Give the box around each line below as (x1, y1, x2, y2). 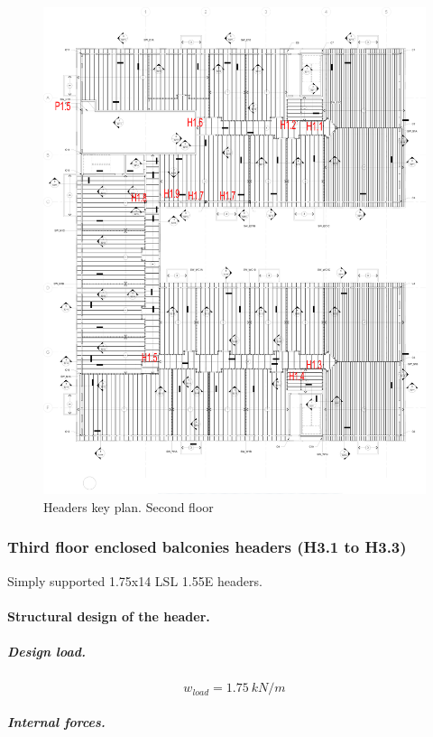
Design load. (7, 642, 86, 661)
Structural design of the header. (7, 606, 210, 625)
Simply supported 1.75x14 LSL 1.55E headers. (7, 571, 263, 590)
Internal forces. (7, 712, 106, 731)
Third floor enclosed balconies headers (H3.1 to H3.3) (7, 536, 407, 558)
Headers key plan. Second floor (43, 497, 214, 516)
